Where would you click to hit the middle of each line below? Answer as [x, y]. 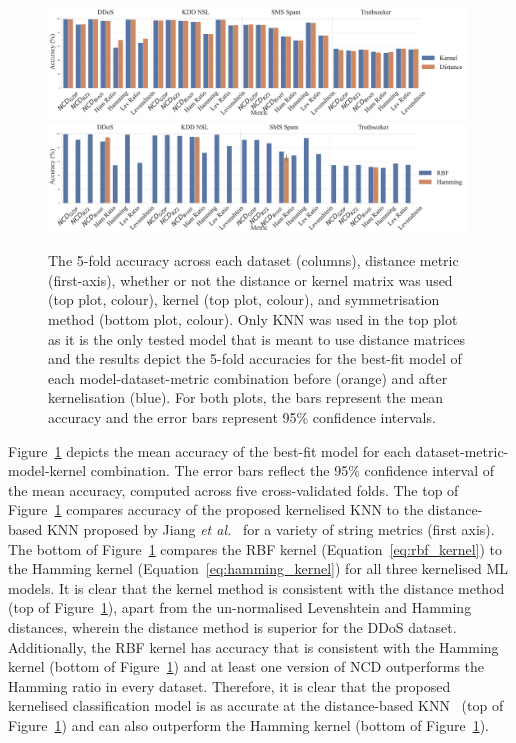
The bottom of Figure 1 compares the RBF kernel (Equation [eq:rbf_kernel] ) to [255, 548]
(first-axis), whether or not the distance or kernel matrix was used [250, 279]
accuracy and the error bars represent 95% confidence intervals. [242, 417]
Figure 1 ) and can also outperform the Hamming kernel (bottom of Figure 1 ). [248, 724]
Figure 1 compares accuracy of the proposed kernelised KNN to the [216, 509]
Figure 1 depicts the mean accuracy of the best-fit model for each [209, 450]
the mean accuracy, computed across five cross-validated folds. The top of [233, 489]
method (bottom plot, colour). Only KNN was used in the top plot [253, 319]
